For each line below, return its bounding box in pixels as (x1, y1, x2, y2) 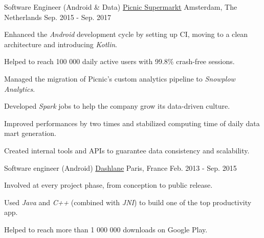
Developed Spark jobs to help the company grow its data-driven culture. (4, 101, 230, 111)
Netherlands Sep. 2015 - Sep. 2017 (4, 11, 111, 22)
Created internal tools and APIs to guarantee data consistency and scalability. (4, 145, 250, 155)
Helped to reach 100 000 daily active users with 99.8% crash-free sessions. (4, 56, 235, 67)
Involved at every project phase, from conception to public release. (4, 180, 213, 190)
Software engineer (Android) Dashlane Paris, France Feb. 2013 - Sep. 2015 (4, 162, 237, 173)
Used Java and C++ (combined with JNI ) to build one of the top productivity (4, 196, 252, 207)
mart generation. (4, 128, 56, 138)
